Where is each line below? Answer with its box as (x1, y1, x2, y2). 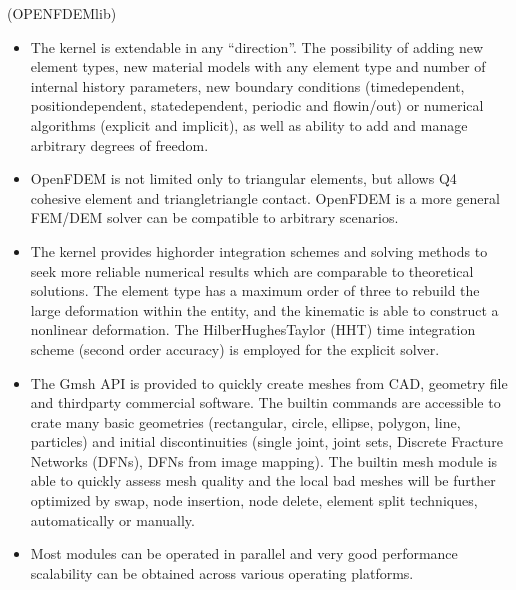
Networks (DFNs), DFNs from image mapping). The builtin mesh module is (30, 450, 498, 471)
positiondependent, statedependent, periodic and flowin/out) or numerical (30, 95, 484, 116)
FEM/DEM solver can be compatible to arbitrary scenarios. (30, 207, 399, 228)
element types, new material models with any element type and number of (30, 56, 486, 77)
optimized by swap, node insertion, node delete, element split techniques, (30, 490, 478, 511)
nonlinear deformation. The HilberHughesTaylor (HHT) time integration (30, 319, 476, 340)
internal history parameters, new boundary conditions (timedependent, (30, 75, 465, 96)
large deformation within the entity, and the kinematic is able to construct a (30, 299, 499, 320)
